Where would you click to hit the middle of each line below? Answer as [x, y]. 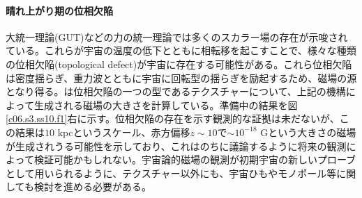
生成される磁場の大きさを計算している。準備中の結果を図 [166, 105]
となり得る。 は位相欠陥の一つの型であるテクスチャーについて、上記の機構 [176, 91]
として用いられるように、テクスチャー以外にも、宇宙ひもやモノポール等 [171, 173]
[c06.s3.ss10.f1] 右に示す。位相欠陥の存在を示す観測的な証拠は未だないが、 [173, 118]
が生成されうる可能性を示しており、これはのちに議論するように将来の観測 [176, 146]
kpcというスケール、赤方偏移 [124, 132]
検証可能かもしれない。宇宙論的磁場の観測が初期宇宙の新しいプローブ [195, 159]
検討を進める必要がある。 [92, 187]
